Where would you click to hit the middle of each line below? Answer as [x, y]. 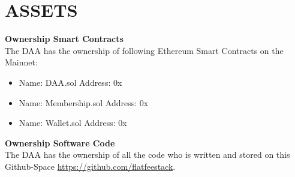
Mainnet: [21, 62]
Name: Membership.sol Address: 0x [84, 102]
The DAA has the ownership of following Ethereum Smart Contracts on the [144, 50]
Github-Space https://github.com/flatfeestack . [90, 166]
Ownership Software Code [60, 142]
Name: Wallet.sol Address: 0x [73, 123]
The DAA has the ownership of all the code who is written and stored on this [147, 154]
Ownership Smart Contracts [64, 39]
